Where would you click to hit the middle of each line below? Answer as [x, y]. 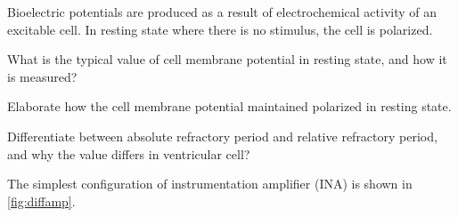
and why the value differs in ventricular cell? [129, 153]
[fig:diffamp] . [41, 201]
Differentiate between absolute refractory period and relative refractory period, [222, 136]
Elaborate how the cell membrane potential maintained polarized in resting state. [229, 106]
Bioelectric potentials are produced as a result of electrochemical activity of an [222, 12]
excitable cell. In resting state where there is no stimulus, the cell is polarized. [220, 29]
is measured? [42, 76]
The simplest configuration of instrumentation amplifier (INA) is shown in [210, 184]
